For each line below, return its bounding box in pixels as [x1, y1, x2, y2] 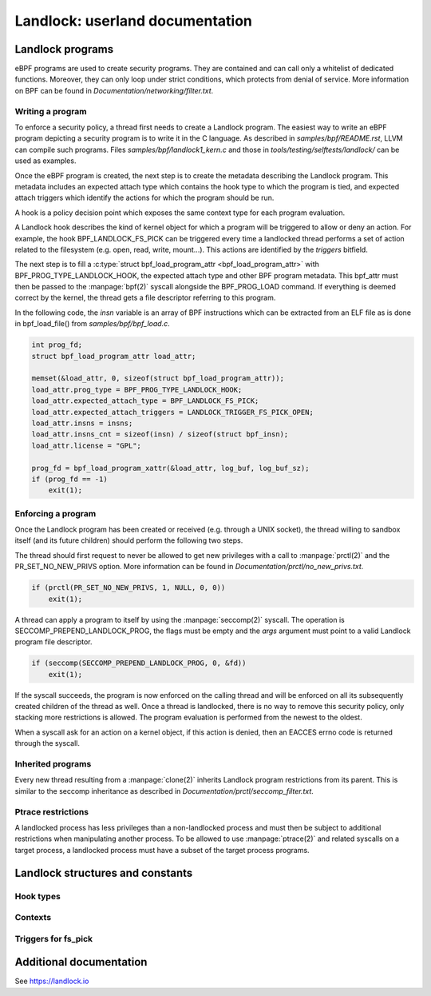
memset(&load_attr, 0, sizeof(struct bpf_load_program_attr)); [31, 374, 285, 383]
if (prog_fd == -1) [31, 474, 108, 484]
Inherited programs [14, 759, 92, 770]
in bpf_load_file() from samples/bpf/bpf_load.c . [14, 319, 171, 329]
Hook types [14, 890, 61, 902]
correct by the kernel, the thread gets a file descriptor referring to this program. [14, 293, 276, 303]
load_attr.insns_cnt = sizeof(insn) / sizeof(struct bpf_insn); [31, 430, 289, 439]
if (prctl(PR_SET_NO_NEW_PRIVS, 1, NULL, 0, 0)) [31, 584, 226, 592]
